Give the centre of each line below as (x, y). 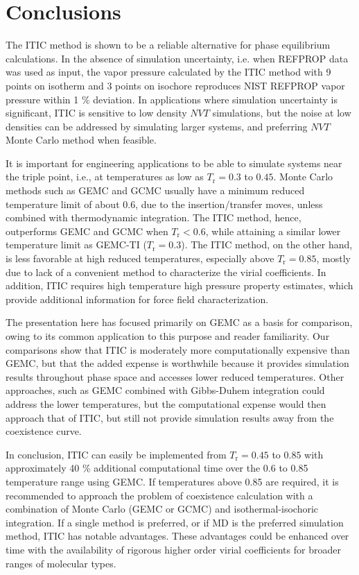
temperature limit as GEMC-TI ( (76, 244)
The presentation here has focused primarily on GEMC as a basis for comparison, (179, 322)
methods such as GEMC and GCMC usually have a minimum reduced (155, 190)
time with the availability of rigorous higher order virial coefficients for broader (173, 549)
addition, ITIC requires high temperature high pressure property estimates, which (179, 285)
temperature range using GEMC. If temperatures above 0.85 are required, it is (172, 481)
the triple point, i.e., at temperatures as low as (105, 177)
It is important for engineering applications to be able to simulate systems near (174, 163)
